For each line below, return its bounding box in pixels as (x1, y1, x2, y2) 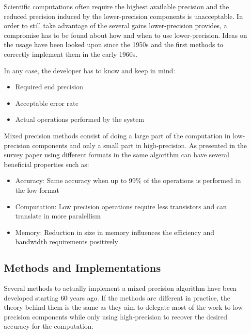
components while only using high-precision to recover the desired (32, 311, 228, 321)
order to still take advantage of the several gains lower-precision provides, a (4, 20, 227, 31)
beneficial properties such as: (4, 159, 89, 169)
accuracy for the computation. (4, 321, 94, 331)
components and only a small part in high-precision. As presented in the (32, 140, 247, 150)
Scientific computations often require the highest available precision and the (4, 1, 229, 11)
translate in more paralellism (15, 211, 101, 221)
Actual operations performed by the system (15, 114, 144, 124)
